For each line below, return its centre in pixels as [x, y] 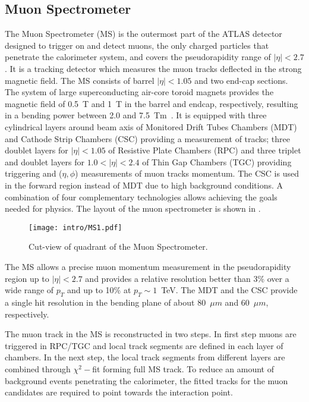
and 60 [237, 302]
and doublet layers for [45, 161]
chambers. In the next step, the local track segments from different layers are [145, 357]
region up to [27, 278]
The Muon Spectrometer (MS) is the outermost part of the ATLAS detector [144, 34]
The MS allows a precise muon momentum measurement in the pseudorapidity [148, 266]
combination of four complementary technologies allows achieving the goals [141, 197]
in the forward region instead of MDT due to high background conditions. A [144, 185]
